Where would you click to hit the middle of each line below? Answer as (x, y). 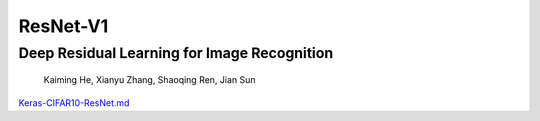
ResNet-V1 (63, 26)
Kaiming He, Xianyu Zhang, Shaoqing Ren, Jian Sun (149, 80)
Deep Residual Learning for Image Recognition (176, 53)
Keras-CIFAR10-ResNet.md (74, 102)
